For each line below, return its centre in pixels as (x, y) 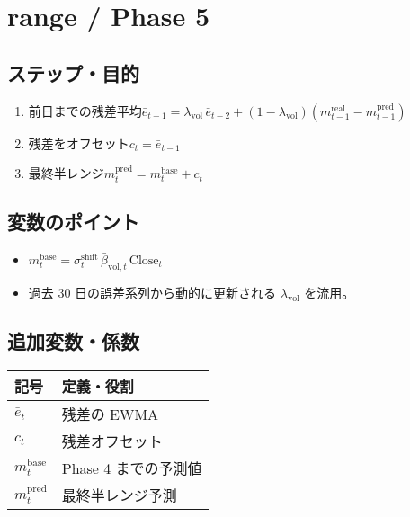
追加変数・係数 (73, 340)
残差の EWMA (110, 414)
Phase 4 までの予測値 (132, 468)
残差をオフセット (79, 143)
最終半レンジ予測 (119, 495)
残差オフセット (112, 441)
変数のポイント (73, 222)
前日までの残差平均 (85, 110)
